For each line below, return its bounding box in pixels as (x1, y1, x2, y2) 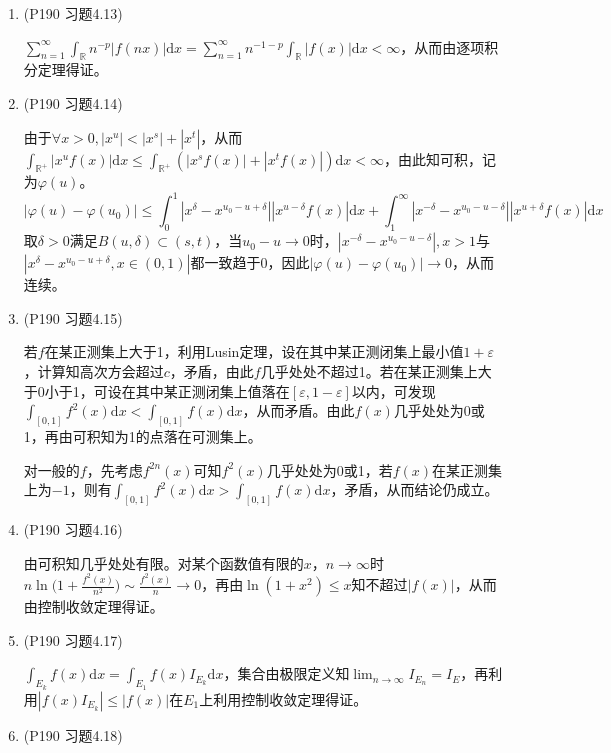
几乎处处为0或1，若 (266, 459, 393, 480)
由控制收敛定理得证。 (23, 596, 164, 617)
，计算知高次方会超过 (23, 361, 164, 382)
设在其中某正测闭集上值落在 (107, 380, 290, 401)
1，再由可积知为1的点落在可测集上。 (23, 426, 262, 447)
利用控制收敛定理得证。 (213, 688, 368, 709)
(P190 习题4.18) (23, 724, 123, 745)
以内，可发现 (351, 380, 436, 401)
